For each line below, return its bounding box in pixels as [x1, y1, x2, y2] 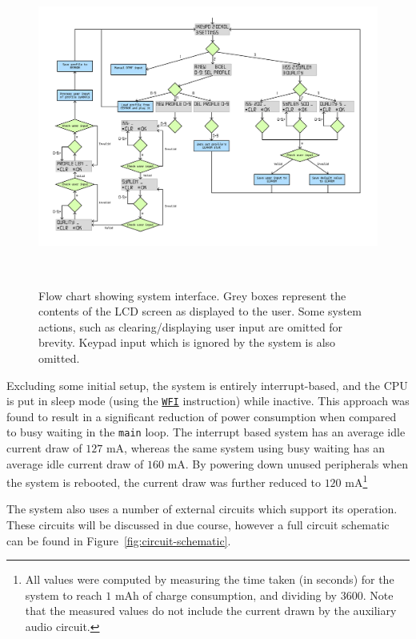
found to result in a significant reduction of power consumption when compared [6, 408, 397, 424]
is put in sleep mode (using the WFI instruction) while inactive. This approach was [6, 392, 410, 409]
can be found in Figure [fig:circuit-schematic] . [6, 532, 231, 549]
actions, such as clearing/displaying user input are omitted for [38, 318, 343, 335]
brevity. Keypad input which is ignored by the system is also [38, 334, 336, 351]
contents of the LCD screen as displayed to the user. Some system [38, 303, 362, 319]
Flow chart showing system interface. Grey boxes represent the [38, 287, 346, 303]
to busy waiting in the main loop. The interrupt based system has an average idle [6, 424, 406, 440]
